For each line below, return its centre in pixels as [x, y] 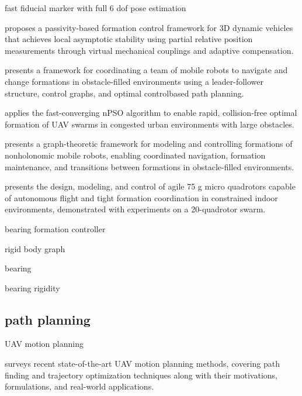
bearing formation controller [55, 228]
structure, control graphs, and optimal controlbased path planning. [124, 93]
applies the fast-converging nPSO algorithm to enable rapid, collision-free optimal [151, 113]
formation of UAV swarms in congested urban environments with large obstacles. [150, 124]
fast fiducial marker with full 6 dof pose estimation [96, 8]
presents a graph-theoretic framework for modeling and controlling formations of [149, 144]
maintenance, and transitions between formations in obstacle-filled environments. [150, 166]
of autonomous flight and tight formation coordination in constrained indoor [141, 197]
